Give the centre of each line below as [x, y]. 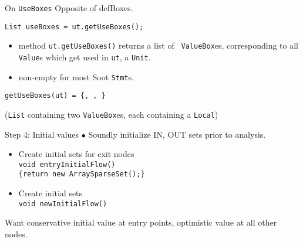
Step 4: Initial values [42, 134]
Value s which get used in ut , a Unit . [85, 57]
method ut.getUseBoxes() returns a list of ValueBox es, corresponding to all [158, 45]
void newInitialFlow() [63, 204]
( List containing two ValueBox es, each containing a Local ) [112, 114]
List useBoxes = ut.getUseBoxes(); [74, 27]
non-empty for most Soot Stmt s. [76, 76]
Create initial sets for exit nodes [76, 154]
